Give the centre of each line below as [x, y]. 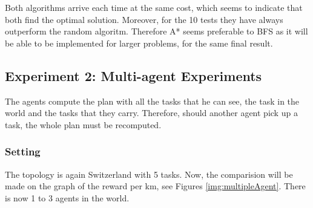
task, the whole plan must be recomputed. [83, 124]
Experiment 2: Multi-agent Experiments [133, 75]
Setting [23, 151]
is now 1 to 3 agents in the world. [67, 197]
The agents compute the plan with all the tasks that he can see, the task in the [152, 101]
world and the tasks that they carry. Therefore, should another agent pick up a [151, 113]
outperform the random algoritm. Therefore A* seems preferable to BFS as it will [156, 31]
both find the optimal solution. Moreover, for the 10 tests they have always [144, 19]
